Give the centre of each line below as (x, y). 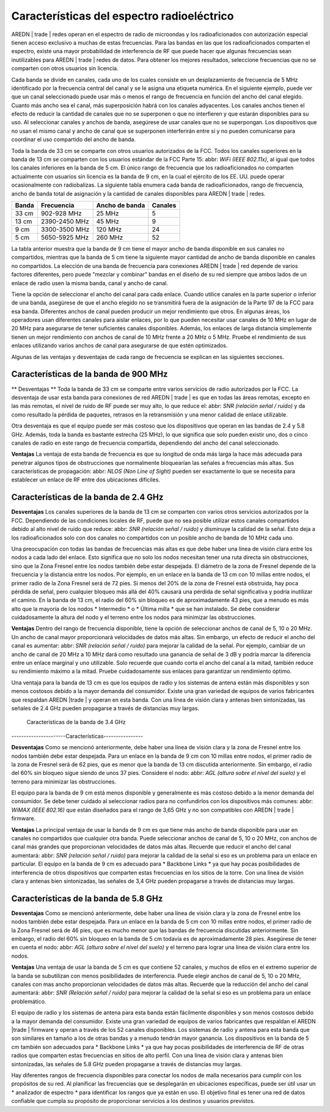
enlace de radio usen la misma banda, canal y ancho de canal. (90, 283)
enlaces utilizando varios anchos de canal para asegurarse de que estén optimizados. (119, 346)
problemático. (29, 1001)
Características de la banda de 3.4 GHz (76, 722)
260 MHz (110, 237)
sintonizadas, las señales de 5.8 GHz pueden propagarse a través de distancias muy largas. (127, 1064)
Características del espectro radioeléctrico (123, 16)
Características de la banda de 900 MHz (90, 374)
